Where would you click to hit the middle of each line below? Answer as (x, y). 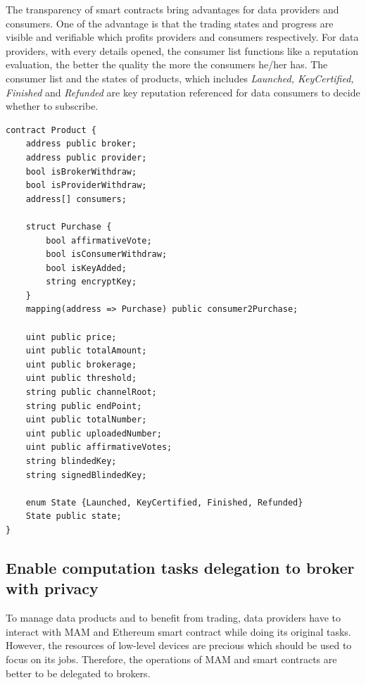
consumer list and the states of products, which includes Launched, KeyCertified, (180, 78)
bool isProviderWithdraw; (86, 186)
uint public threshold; (81, 378)
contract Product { (51, 130)
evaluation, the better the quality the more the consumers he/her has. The (167, 64)
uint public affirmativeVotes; (99, 447)
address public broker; (81, 144)
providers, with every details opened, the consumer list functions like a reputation (182, 50)
